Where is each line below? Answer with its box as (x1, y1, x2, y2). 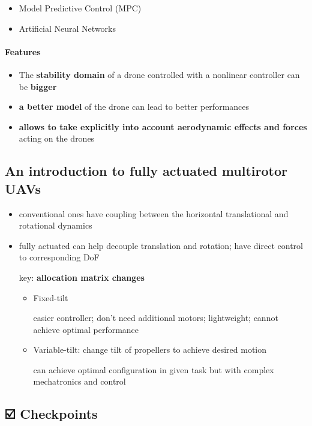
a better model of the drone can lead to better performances (19, 100, 250, 113)
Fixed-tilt (33, 291, 68, 304)
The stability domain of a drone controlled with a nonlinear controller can (19, 68, 300, 80)
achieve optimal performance (33, 323, 139, 335)
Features (5, 45, 41, 58)
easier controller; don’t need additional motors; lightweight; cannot (33, 311, 278, 324)
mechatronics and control (33, 375, 126, 388)
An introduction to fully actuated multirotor (5, 161, 287, 180)
